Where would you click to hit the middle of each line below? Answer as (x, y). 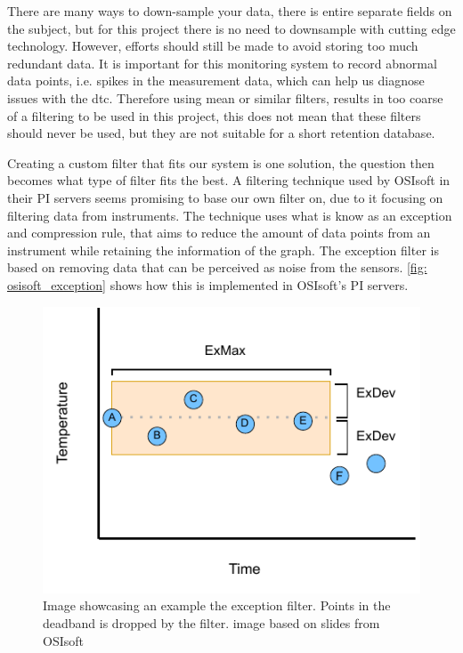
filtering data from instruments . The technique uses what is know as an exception (230, 215)
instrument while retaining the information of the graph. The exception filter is (223, 250)
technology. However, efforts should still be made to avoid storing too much (213, 46)
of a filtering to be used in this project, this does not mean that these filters (214, 115)
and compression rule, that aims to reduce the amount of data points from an (219, 233)
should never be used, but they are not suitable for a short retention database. (221, 133)
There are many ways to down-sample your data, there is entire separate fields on (230, 11)
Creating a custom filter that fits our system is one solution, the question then (221, 162)
